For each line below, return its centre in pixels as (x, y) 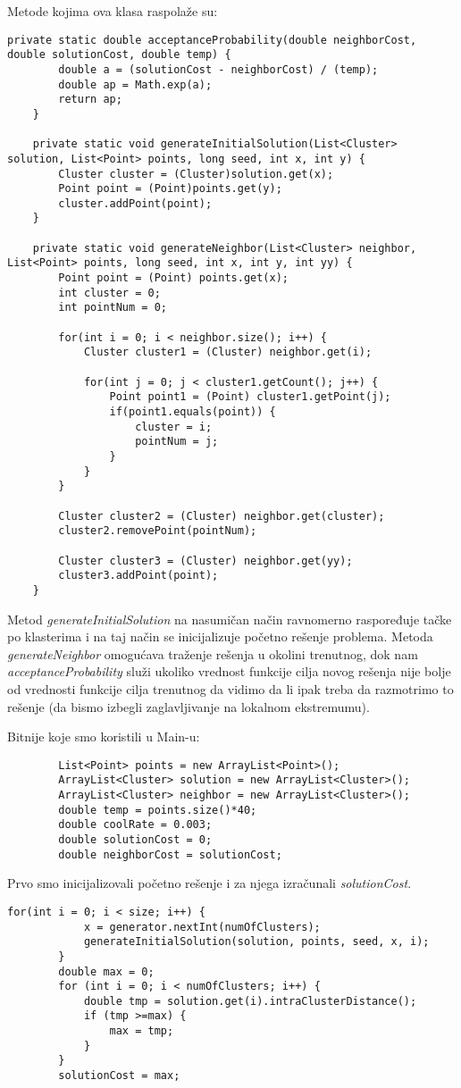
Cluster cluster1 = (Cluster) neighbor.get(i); (228, 352)
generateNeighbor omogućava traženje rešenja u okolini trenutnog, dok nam (213, 653)
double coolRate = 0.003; (135, 825)
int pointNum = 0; (113, 308)
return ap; (90, 100)
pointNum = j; (177, 442)
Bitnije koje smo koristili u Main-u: (104, 736)
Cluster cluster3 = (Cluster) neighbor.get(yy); (205, 561)
